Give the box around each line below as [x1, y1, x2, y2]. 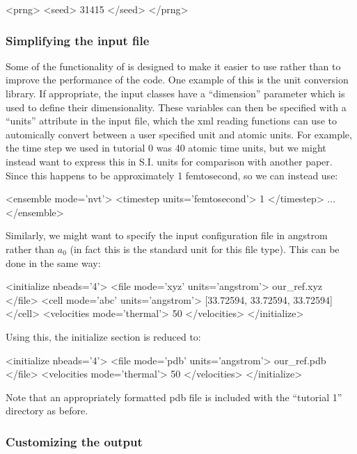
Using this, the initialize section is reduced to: [6, 329, 201, 343]
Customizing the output [6, 432, 143, 450]
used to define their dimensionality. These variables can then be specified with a [6, 99, 347, 114]
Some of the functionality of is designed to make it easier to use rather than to [6, 58, 341, 73]
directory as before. [6, 403, 88, 418]
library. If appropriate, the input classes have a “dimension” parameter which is [6, 86, 345, 100]
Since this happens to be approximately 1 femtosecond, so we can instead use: [6, 168, 338, 182]
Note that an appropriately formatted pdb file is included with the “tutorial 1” [6, 389, 342, 404]
